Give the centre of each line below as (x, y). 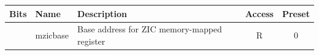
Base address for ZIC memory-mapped (150, 29)
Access (259, 13)
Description (102, 13)
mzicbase (52, 35)
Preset (296, 13)
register (91, 41)
